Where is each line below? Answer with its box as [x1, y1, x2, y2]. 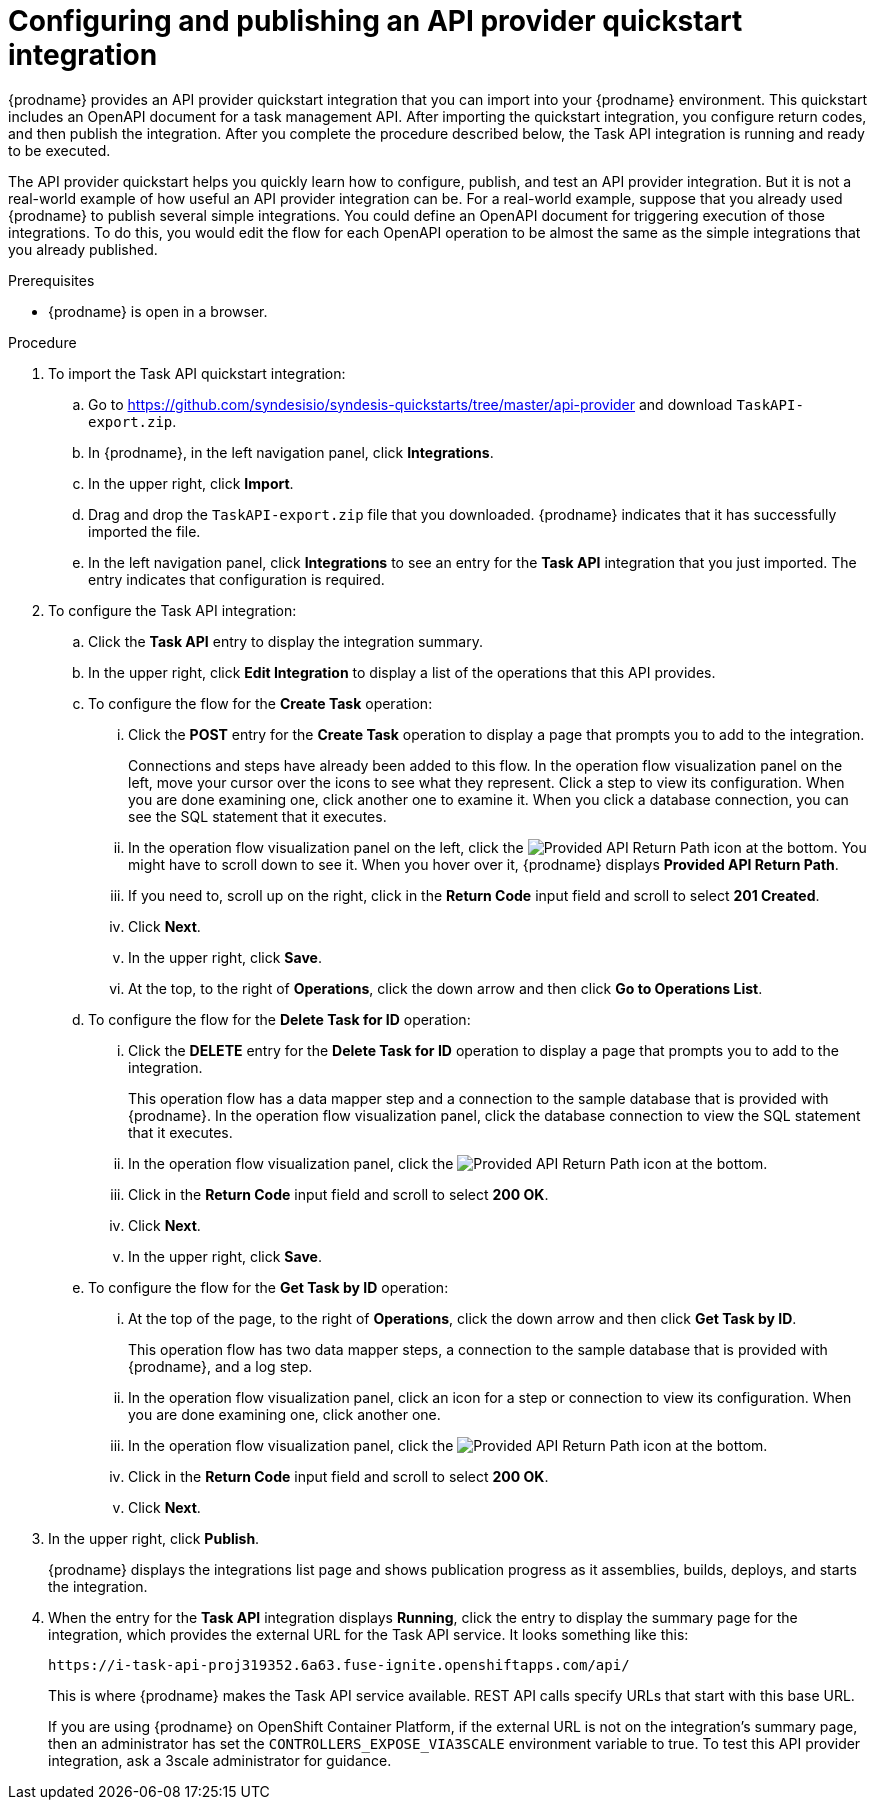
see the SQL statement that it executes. [128, 807, 387, 825]
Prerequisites [8, 271, 95, 289]
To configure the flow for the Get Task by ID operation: [88, 1278, 449, 1296]
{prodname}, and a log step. [128, 1357, 313, 1375]
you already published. [8, 240, 158, 258]
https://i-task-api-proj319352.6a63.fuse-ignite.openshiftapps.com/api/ [48, 1656, 630, 1673]
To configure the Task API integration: [48, 601, 297, 619]
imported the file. [88, 522, 201, 540]
